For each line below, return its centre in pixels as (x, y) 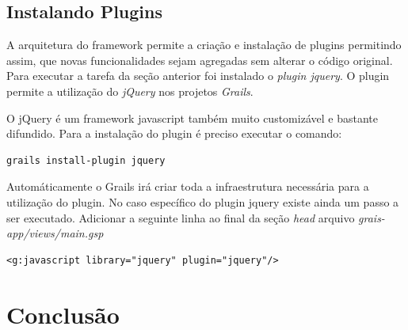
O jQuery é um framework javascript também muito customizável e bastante (192, 118)
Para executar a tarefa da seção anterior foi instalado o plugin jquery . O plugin (198, 76)
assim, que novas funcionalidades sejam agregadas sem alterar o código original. (200, 60)
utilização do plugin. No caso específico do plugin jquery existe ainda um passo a (203, 201)
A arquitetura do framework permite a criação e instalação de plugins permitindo (204, 45)
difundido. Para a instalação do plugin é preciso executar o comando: (174, 133)
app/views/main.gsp (55, 233)
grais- (372, 217)
